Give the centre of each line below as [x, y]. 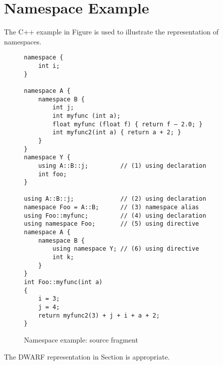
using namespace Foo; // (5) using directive [111, 224]
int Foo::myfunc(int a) [63, 282]
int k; [63, 257]
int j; [63, 108]
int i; [49, 66]
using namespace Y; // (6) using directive [126, 249]
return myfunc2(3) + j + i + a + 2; [99, 315]
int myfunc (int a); [87, 116]
